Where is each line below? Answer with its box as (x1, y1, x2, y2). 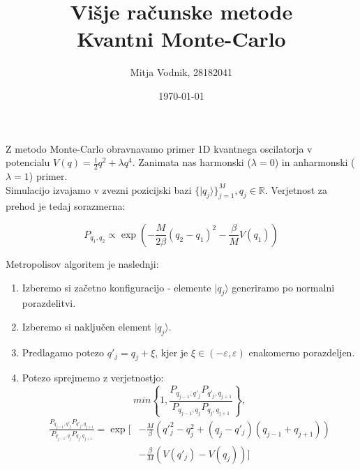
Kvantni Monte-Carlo (77, 24, 286, 53)
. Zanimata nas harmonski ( (132, 155, 251, 169)
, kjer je (155, 344, 188, 359)
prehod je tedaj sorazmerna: (6, 199, 126, 213)
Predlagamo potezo (22, 344, 105, 359)
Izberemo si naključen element (22, 319, 151, 333)
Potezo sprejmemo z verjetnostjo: (22, 370, 164, 385)
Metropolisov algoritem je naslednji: (6, 256, 159, 271)
